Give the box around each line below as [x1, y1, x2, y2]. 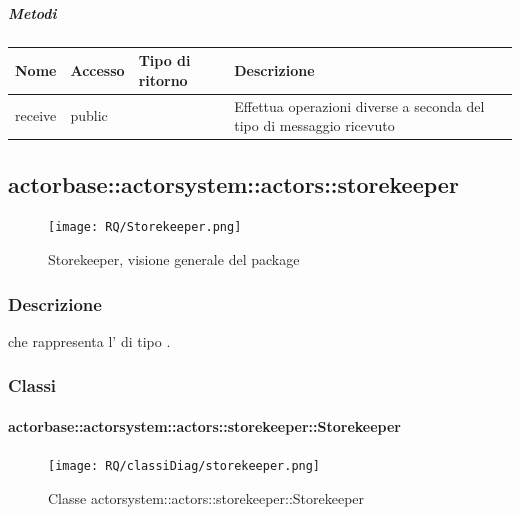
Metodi [8, 2, 57, 23]
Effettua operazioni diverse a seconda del [234, 95, 485, 116]
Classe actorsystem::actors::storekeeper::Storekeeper [48, 487, 365, 508]
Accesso [70, 59, 125, 80]
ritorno [138, 69, 188, 90]
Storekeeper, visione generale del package [48, 249, 300, 270]
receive [15, 105, 57, 126]
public [70, 105, 108, 126]
